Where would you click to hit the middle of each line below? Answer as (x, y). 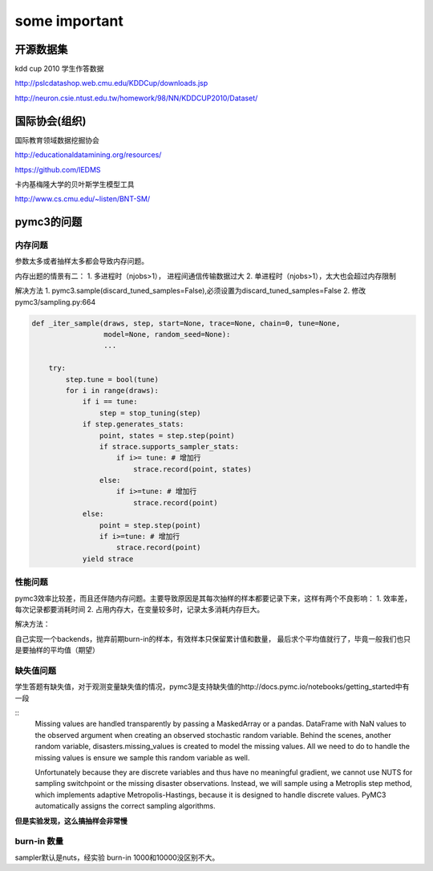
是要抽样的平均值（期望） (57, 650)
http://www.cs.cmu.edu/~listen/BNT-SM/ (83, 199)
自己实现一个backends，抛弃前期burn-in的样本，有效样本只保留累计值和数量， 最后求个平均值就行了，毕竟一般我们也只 (212, 638)
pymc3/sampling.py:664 (55, 302)
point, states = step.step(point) (167, 435)
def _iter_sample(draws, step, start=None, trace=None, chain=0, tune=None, (186, 323)
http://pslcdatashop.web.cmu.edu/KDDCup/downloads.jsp (111, 83)
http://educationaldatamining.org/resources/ (88, 155)
